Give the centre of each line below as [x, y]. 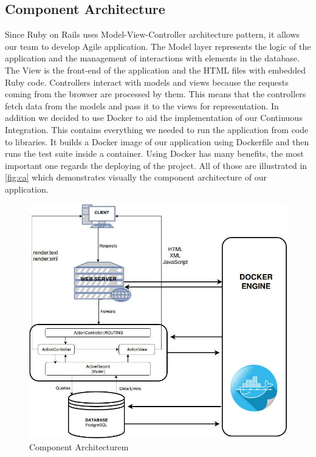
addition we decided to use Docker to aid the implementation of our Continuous [154, 118]
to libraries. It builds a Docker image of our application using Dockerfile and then [157, 141]
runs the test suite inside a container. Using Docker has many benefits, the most [154, 153]
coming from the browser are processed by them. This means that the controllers [156, 94]
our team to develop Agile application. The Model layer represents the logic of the [158, 46]
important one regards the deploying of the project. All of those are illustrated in [156, 165]
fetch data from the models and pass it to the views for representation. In [142, 105]
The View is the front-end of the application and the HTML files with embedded [156, 70]
